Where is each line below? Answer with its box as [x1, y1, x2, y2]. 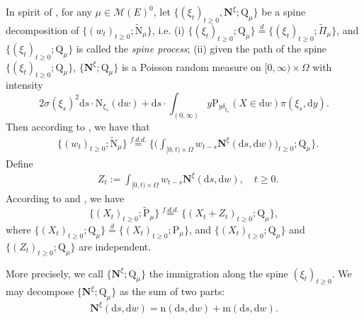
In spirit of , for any [6, 4, 92, 18]
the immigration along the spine [149, 265, 288, 280]
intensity [6, 77, 43, 92]
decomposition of [6, 23, 79, 38]
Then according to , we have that [6, 118, 150, 133]
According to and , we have [6, 191, 125, 206]
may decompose [6, 284, 74, 299]
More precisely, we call [6, 265, 103, 280]
